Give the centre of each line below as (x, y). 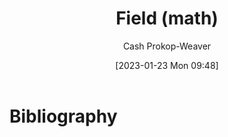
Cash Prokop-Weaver (167, 46)
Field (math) (167, 18)
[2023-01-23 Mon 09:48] (167, 65)
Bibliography (63, 116)
